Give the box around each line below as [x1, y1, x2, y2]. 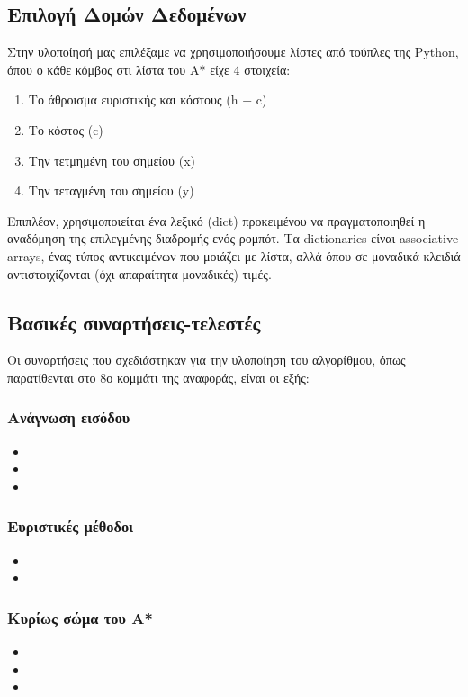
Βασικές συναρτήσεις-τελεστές [7, 308, 261, 336]
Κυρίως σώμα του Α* [7, 606, 153, 629]
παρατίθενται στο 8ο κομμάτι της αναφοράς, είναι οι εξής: [7, 367, 310, 386]
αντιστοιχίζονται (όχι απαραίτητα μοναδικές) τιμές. [7, 264, 272, 283]
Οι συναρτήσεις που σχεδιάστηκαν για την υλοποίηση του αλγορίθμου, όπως [7, 350, 406, 369]
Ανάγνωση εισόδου [7, 406, 130, 429]
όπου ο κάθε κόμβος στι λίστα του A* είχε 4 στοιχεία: [7, 59, 291, 78]
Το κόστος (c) [28, 120, 103, 139]
